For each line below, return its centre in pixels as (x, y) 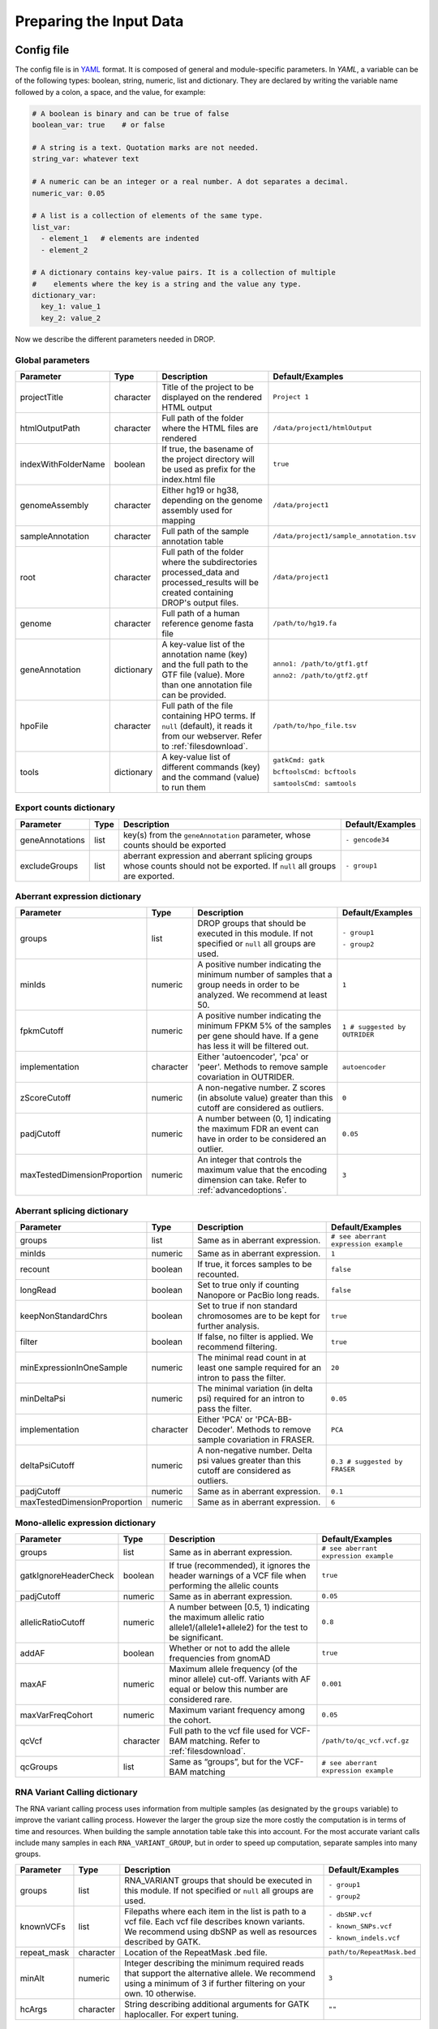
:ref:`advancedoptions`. (242, 1191)
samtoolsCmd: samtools (315, 784)
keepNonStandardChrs (64, 1316)
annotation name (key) (204, 654)
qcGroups (39, 1767)
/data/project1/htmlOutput (323, 428)
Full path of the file (198, 705)
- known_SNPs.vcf (361, 1926)
